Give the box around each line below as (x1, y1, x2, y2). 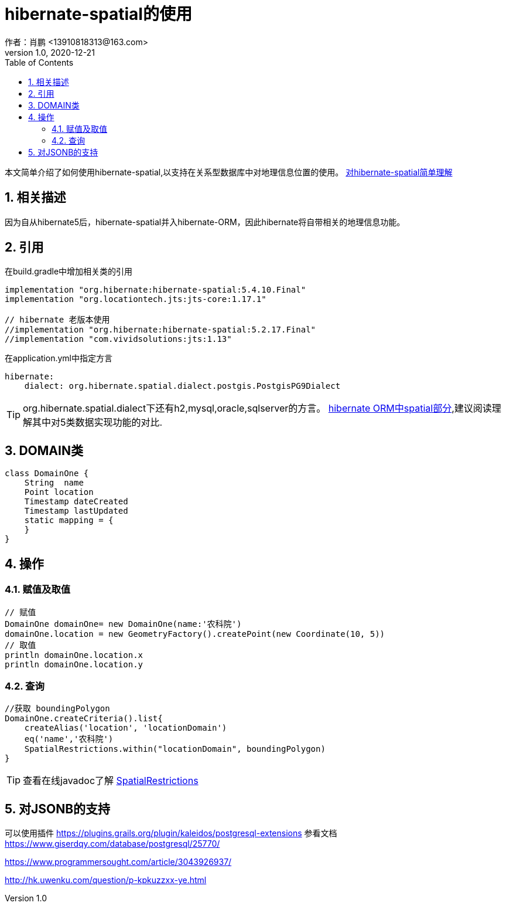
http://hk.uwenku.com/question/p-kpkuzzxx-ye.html (5, 875, 207, 885)
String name (24, 478, 84, 488)
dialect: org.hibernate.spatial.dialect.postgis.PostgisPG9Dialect (24, 381, 341, 391)
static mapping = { (24, 515, 114, 525)
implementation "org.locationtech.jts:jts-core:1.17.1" (5, 294, 266, 304)
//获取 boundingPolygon (5, 704, 110, 714)
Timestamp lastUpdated (24, 506, 128, 516)
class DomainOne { (5, 469, 89, 479)
